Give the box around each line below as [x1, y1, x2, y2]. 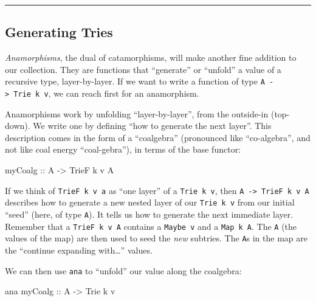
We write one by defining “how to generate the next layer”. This [33, 119, 272, 132]
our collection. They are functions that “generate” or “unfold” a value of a [5, 63, 281, 75]
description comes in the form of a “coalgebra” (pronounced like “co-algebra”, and [5, 131, 311, 144]
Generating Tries [5, 22, 113, 41]
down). [5, 119, 30, 132]
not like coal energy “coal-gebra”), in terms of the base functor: [5, 143, 241, 156]
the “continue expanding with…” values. [5, 243, 153, 256]
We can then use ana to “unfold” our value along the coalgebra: [5, 264, 242, 277]
